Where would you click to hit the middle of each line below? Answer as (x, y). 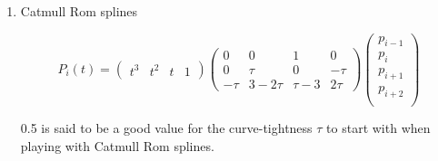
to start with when (378, 128)
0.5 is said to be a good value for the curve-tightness (166, 128)
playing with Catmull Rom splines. (117, 145)
